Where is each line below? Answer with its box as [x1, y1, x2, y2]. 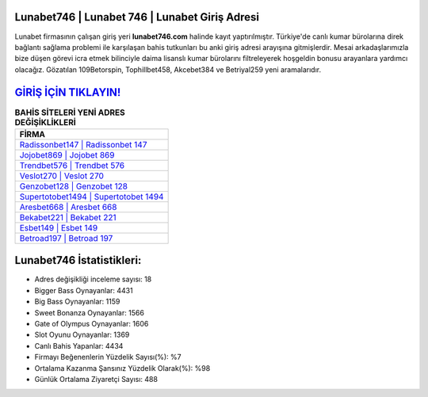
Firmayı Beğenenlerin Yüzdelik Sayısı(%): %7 [34, 353, 182, 362]
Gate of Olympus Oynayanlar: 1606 [34, 319, 149, 329]
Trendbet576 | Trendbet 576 [19, 159, 125, 170]
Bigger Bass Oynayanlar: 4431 [34, 285, 134, 295]
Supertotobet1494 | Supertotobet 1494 [19, 191, 164, 202]
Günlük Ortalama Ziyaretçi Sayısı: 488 [34, 375, 159, 384]
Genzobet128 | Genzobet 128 [19, 181, 128, 192]
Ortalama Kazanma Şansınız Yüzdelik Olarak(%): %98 [34, 363, 211, 372]
